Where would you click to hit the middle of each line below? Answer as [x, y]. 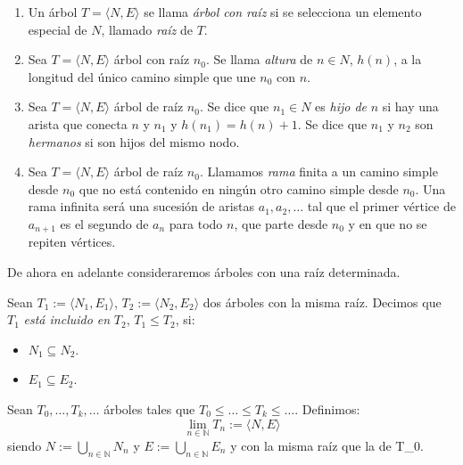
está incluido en [67, 319]
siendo [25, 445]
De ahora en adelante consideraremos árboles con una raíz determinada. [204, 271]
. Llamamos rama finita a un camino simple [318, 171]
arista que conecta [78, 123]
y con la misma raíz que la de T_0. [327, 445]
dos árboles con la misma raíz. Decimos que [322, 302]
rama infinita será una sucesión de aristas [141, 206]
